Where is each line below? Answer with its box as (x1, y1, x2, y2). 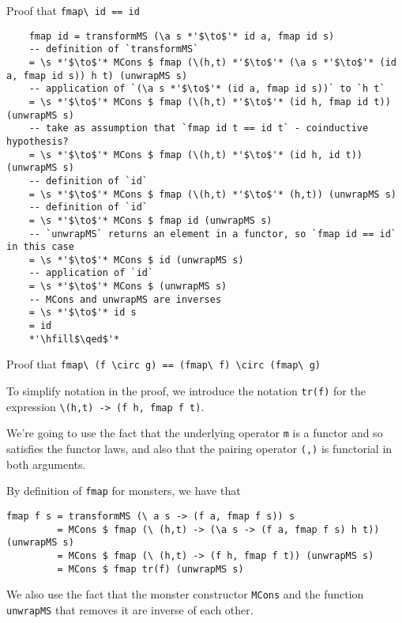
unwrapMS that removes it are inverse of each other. (6, 601, 254, 617)
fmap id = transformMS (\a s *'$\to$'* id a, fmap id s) (28, 30, 335, 42)
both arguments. (6, 455, 86, 472)
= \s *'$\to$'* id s (28, 307, 137, 319)
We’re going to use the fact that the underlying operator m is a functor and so (6, 425, 383, 441)
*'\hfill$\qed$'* (28, 333, 120, 345)
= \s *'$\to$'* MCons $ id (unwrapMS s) (28, 254, 244, 266)
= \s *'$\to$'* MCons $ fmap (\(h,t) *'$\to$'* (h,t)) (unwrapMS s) (28, 188, 396, 200)
